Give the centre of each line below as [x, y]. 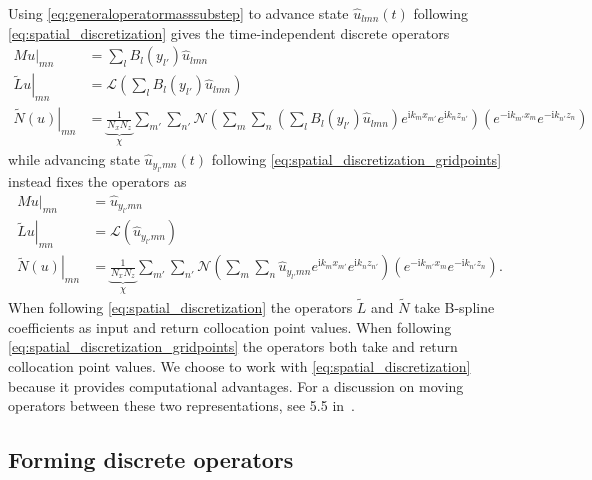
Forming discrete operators [151, 459]
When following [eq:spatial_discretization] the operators [180, 307]
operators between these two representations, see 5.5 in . [182, 405]
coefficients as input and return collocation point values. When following [230, 326]
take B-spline [454, 307]
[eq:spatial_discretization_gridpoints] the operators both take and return [233, 346]
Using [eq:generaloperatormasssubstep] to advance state [178, 13]
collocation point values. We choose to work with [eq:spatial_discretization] [239, 365]
